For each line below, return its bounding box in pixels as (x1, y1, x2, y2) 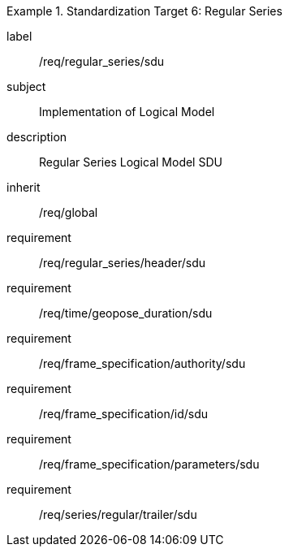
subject (6, 80, 46, 93)
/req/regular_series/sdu (39, 54, 165, 68)
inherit (6, 180, 41, 194)
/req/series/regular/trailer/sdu (39, 508, 197, 521)
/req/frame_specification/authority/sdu (39, 356, 246, 370)
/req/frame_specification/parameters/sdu (39, 457, 260, 471)
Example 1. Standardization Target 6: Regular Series (6, 4, 283, 18)
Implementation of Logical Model (39, 105, 215, 119)
